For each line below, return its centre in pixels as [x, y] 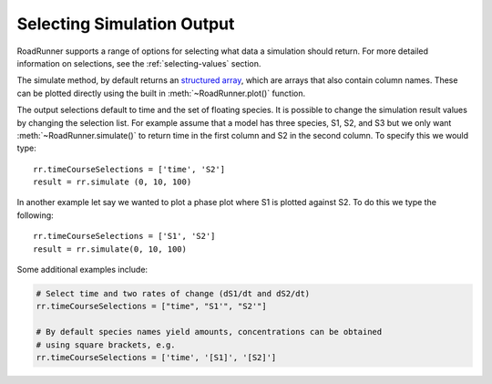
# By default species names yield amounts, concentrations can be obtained [209, 332]
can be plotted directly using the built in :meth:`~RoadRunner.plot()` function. [161, 93]
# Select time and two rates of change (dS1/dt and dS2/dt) [173, 293]
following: [35, 215]
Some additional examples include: [82, 270]
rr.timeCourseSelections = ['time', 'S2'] [129, 169]
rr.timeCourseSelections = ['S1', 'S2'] [124, 236]
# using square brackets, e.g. [106, 345]
